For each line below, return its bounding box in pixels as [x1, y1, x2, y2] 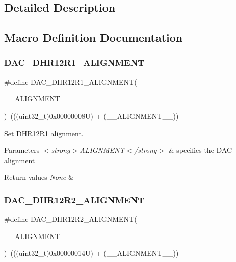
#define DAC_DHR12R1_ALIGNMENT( [4, 76, 137, 87]
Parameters [4, 145, 40, 155]
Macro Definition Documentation [4, 30, 183, 45]
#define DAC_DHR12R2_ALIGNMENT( [4, 214, 137, 224]
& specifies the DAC [168, 145, 232, 155]
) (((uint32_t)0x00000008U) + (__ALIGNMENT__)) [4, 110, 179, 121]
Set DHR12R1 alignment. [4, 127, 84, 138]
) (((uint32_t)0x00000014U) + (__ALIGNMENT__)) [4, 248, 179, 258]
